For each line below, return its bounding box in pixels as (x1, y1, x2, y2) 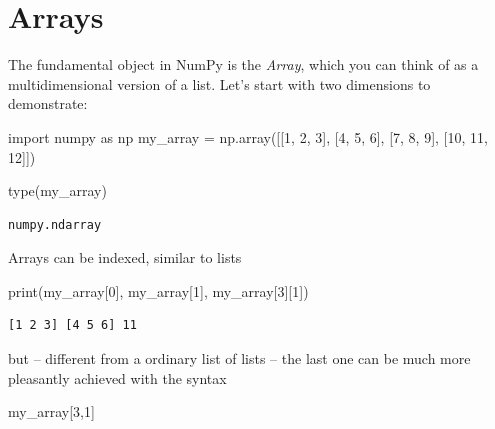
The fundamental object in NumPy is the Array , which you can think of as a (8, 54, 479, 75)
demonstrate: (8, 93, 88, 114)
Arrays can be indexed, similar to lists (8, 247, 242, 268)
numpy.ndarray (8, 217, 102, 232)
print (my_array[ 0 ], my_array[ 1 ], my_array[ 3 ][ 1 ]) (8, 280, 309, 301)
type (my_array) (8, 180, 107, 201)
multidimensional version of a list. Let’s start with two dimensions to (8, 73, 431, 94)
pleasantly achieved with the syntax (8, 367, 227, 388)
